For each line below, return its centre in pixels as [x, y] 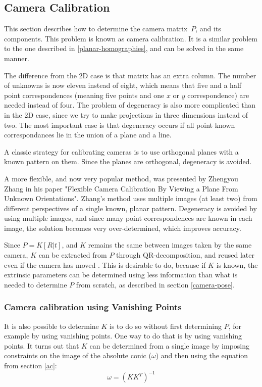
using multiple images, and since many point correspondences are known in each [128, 218]
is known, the [237, 264]
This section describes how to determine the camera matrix [96, 29]
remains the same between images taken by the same [170, 245]
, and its [208, 29]
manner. [17, 58]
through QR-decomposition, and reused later [185, 255]
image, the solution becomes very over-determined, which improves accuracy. [123, 228]
